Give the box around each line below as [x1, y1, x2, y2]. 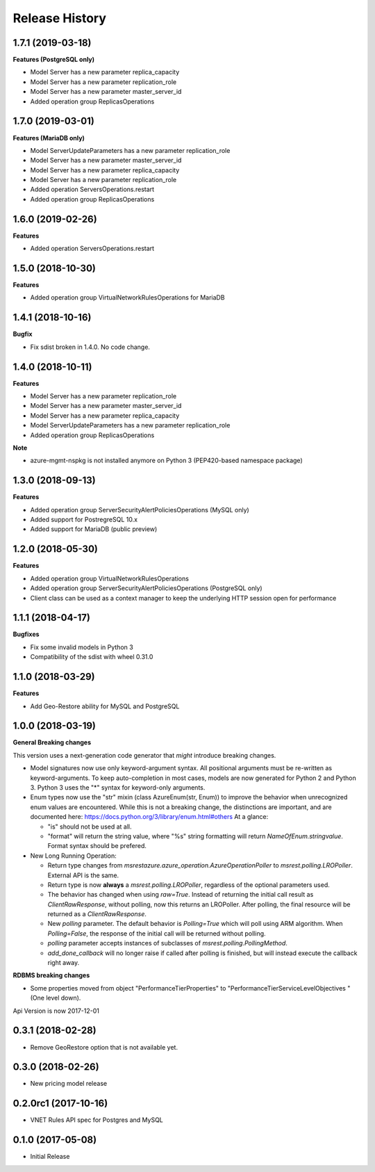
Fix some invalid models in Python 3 [30, 643, 133, 651]
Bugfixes [12, 630, 40, 639]
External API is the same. [47, 871, 119, 879]
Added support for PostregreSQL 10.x [30, 515, 138, 524]
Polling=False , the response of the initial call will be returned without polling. [47, 929, 267, 938]
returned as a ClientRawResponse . [47, 910, 147, 918]
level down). [46, 994, 81, 1002]
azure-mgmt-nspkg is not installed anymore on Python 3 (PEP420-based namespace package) [30, 456, 303, 465]
